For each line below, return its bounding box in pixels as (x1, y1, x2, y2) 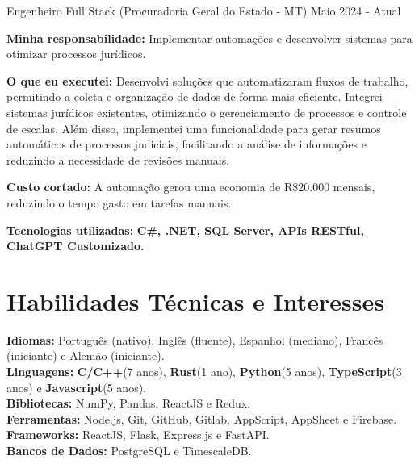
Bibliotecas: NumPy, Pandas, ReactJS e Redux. (6, 395, 251, 412)
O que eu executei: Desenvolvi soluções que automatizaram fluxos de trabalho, (6, 72, 409, 89)
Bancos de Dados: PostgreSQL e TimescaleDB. (6, 442, 252, 458)
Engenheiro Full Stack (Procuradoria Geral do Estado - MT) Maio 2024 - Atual (6, 2, 401, 19)
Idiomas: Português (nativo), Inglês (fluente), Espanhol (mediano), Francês (6, 331, 383, 348)
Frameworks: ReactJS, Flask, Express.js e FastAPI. (6, 426, 270, 443)
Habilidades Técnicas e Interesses (6, 284, 384, 317)
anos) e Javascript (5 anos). (6, 378, 146, 395)
